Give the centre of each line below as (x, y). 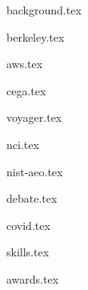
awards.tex (33, 278)
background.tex (44, 10)
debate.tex (32, 198)
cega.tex (26, 90)
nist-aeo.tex (35, 171)
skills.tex (28, 252)
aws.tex (25, 64)
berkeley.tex (36, 36)
